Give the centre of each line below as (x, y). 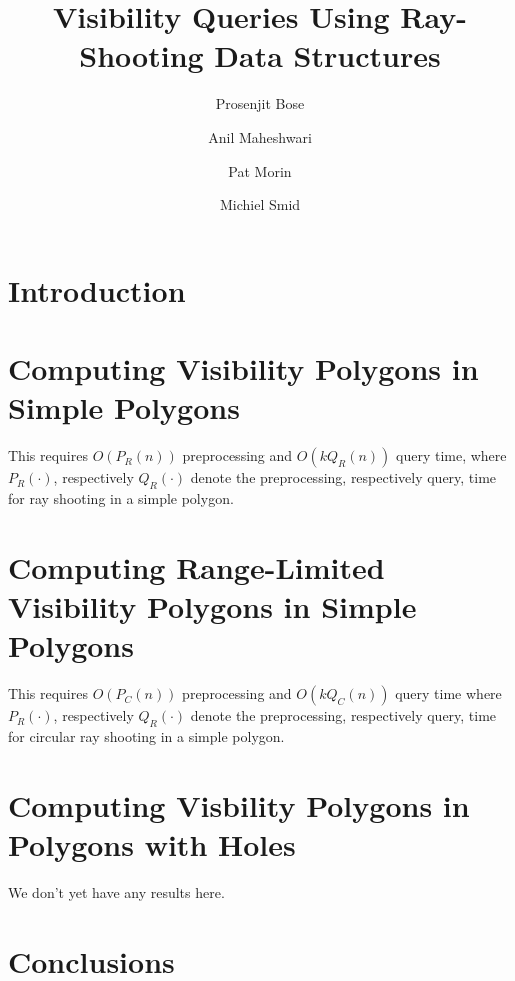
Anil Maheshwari (260, 136)
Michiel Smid (260, 204)
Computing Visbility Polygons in (239, 804)
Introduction (97, 289)
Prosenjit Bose (260, 103)
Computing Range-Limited (196, 566)
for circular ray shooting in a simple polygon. (146, 735)
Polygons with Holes (152, 843)
